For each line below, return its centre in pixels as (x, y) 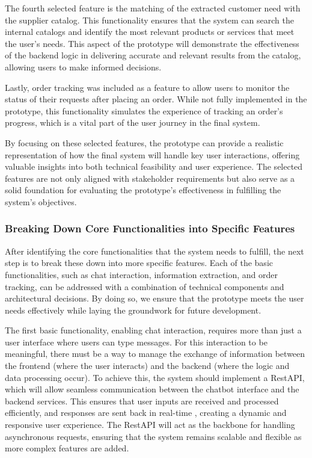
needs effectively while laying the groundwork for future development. (133, 310)
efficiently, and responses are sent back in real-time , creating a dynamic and (146, 413)
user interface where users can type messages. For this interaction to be (136, 342)
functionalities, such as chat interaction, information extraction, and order (141, 274)
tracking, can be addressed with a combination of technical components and (145, 286)
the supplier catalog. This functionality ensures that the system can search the (149, 20)
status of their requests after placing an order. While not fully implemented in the (156, 99)
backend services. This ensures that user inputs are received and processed (142, 401)
